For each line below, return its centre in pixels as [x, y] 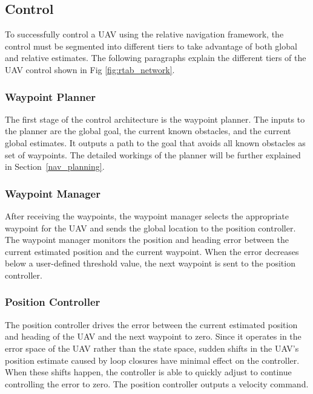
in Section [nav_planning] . [55, 166]
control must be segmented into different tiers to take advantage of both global [151, 46]
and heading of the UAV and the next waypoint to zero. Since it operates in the [153, 336]
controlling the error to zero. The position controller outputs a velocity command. [157, 383]
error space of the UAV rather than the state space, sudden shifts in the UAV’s [152, 348]
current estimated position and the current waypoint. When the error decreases [152, 251]
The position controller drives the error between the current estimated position [151, 324]
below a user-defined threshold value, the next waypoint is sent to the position [150, 263]
